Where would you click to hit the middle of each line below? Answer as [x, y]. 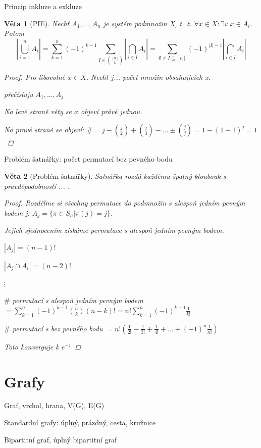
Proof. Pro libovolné [35, 77]
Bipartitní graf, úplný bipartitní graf [61, 439]
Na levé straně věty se [38, 111]
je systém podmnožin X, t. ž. [147, 23]
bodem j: [17, 212]
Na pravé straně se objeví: [44, 129]
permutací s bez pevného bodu [58, 328]
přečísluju [19, 94]
